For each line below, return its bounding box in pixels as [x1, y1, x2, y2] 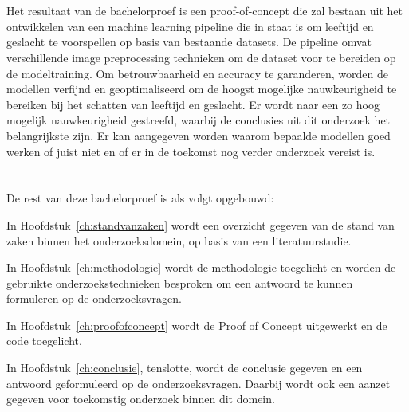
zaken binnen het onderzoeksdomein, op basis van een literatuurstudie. [6, 232, 352, 249]
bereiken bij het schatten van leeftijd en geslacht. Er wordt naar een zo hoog [6, 96, 380, 112]
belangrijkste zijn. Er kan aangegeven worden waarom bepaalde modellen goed [6, 127, 391, 143]
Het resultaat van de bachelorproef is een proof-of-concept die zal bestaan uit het [6, 2, 403, 19]
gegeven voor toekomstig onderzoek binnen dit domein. [6, 390, 275, 407]
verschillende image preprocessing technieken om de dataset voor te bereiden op [6, 49, 396, 65]
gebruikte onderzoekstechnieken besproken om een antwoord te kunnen [6, 274, 353, 291]
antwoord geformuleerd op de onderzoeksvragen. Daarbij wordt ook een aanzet [6, 375, 391, 391]
